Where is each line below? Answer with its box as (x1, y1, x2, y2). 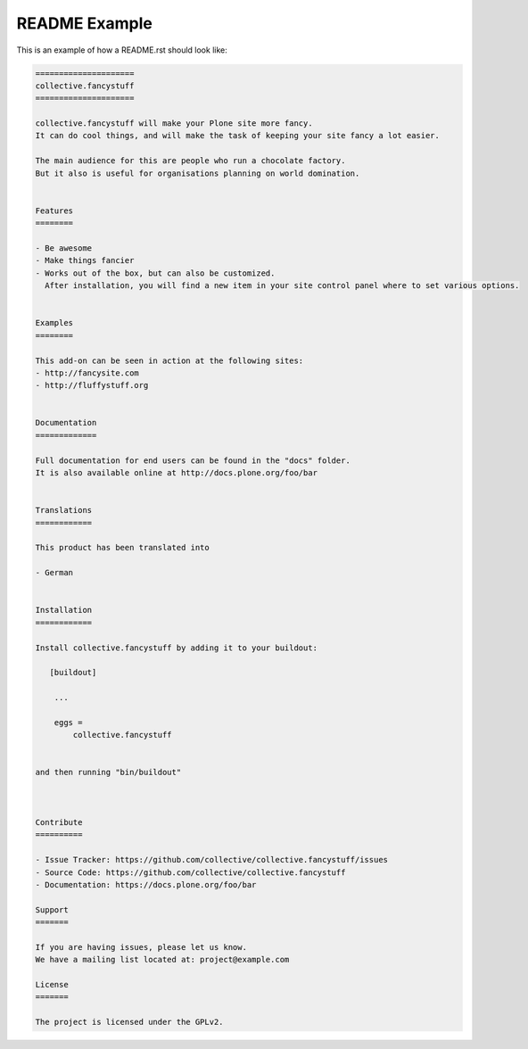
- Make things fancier (35, 255, 135, 266)
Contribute (35, 817, 83, 827)
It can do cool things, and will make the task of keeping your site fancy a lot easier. (35, 130, 441, 141)
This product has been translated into (35, 542, 210, 553)
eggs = (54, 717, 83, 727)
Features (35, 205, 74, 216)
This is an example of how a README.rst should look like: (16, 45, 227, 55)
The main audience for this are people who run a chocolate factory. (35, 156, 346, 166)
